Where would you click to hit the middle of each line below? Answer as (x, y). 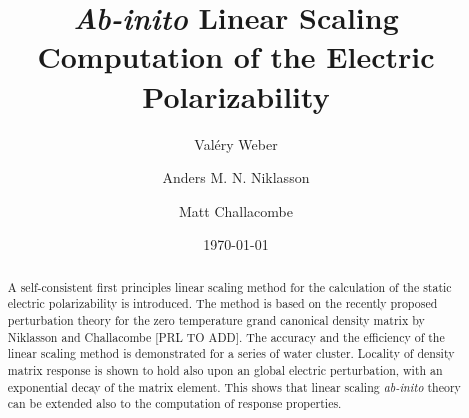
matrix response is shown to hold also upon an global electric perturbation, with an (225, 369)
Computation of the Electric (236, 56)
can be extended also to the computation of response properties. (174, 403)
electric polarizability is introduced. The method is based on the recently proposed (222, 303)
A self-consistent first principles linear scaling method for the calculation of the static (229, 286)
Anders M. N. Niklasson (236, 177)
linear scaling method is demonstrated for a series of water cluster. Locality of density (231, 353)
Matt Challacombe (236, 210)
